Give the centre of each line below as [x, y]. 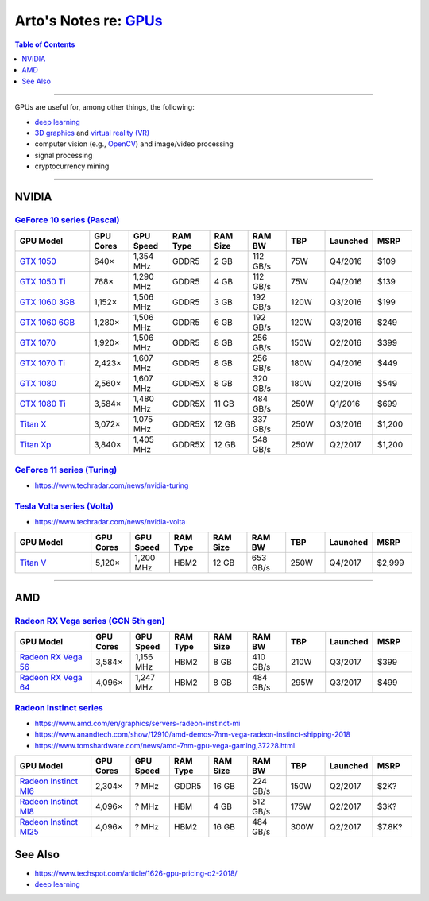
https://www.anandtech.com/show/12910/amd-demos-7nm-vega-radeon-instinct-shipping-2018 [193, 734]
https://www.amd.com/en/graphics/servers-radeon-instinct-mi [137, 724]
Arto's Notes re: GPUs [89, 21]
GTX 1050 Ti [43, 282]
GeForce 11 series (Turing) [66, 470]
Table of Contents [45, 44]
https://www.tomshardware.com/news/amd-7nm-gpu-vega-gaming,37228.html [165, 745]
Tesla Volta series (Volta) [64, 506]
